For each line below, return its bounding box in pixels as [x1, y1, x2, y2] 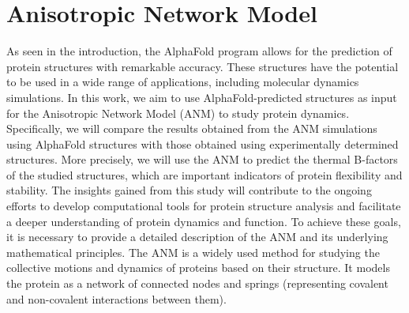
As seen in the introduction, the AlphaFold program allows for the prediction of [6, 43, 392, 59]
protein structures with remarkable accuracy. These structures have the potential [6, 58, 399, 74]
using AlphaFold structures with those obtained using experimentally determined [6, 135, 399, 152]
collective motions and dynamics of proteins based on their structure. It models [6, 259, 390, 276]
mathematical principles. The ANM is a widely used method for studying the [6, 243, 380, 260]
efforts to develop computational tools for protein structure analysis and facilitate [6, 198, 401, 214]
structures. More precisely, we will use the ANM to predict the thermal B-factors [6, 151, 398, 168]
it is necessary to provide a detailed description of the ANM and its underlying [6, 228, 388, 245]
